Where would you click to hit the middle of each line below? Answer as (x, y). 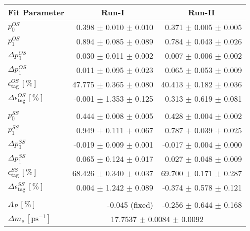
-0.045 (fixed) (130, 205)
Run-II (201, 12)
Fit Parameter (36, 12)
